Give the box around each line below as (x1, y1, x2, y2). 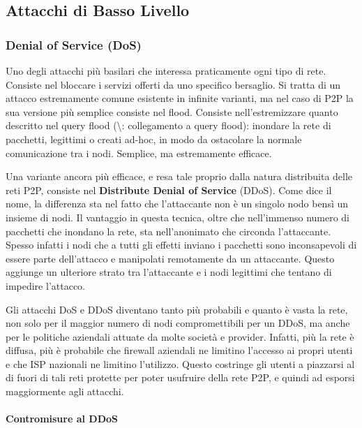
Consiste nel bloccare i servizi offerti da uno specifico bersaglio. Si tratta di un (6, 77, 341, 91)
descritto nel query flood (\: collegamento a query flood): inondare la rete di (6, 118, 331, 133)
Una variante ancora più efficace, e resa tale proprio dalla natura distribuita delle (6, 169, 353, 184)
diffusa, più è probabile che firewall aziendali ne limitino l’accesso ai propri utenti (6, 343, 353, 357)
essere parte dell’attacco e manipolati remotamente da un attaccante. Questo (6, 251, 335, 265)
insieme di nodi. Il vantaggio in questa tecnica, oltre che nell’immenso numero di (6, 209, 350, 224)
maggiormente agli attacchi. (6, 384, 124, 399)
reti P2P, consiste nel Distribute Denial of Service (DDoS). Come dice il (6, 182, 332, 197)
